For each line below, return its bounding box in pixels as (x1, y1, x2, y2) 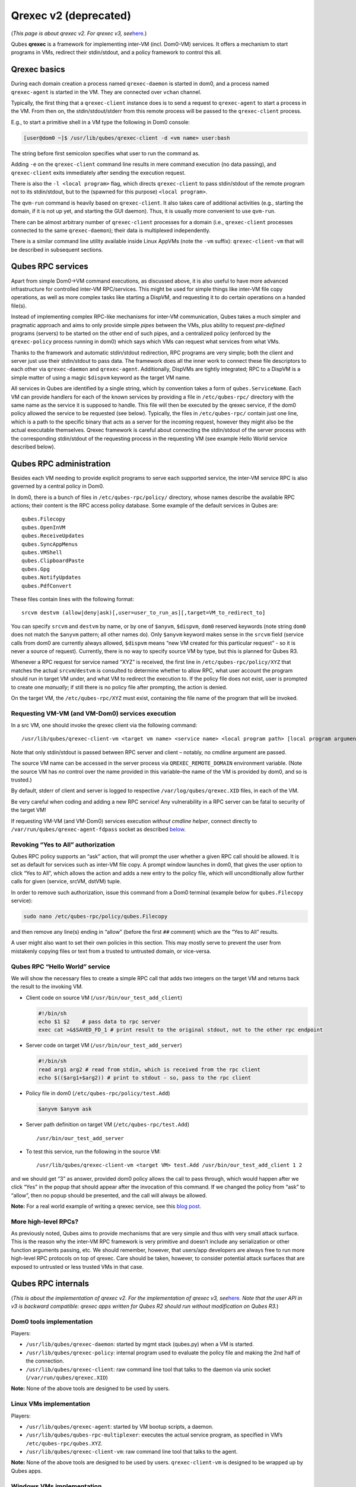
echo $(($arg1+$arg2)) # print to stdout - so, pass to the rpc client (38, 1074, 252, 1081)
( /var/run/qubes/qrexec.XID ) (26, 1374, 108, 1381)
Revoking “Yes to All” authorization (11, 840, 115, 849)
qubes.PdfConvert (21, 582, 72, 589)
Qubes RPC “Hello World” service (11, 962, 110, 971)
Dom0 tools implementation (11, 1317, 93, 1326)
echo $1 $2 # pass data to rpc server (38, 1018, 161, 1025)
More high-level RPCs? (11, 1217, 79, 1225)
